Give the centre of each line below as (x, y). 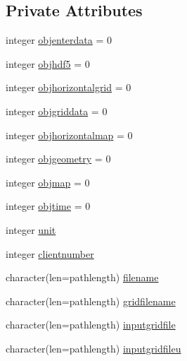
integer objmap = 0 (48, 182)
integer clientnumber (50, 253)
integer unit (31, 229)
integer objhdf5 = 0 (48, 63)
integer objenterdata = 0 (59, 40)
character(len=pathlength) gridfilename (91, 301)
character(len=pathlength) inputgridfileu (93, 348)
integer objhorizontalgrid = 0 (69, 87)
